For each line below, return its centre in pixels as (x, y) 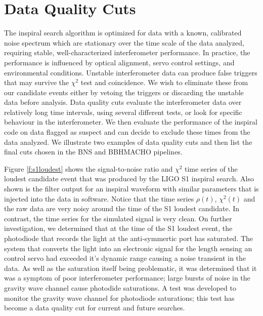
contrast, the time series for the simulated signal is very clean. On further (118, 218)
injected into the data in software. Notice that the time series (99, 198)
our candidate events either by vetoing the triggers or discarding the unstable (124, 92)
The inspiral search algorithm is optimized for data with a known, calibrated (123, 33)
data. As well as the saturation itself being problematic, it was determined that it (130, 268)
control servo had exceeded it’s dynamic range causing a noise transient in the (125, 258)
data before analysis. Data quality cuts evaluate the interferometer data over (123, 102)
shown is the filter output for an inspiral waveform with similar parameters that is (131, 189)
